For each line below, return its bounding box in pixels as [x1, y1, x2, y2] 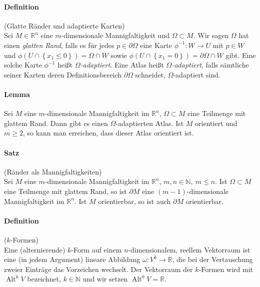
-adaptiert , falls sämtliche [171, 59, 249, 70]
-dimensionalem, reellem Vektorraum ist [128, 244, 250, 254]
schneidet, [135, 69, 165, 79]
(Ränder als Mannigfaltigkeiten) [4, 166, 102, 176]
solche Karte [4, 59, 42, 70]
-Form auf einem [71, 244, 122, 254]
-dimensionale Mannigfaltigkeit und [61, 30, 169, 40]
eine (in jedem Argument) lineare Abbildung [4, 254, 140, 264]
